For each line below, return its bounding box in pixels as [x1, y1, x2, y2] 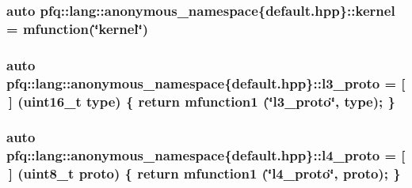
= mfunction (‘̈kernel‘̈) [6, 18, 149, 38]
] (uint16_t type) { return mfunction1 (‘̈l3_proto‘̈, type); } [8, 91, 395, 111]
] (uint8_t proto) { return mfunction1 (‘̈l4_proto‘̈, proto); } [8, 164, 401, 183]
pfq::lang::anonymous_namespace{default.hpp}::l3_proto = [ [6, 73, 406, 92]
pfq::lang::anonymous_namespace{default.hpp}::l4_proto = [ [6, 145, 406, 165]
